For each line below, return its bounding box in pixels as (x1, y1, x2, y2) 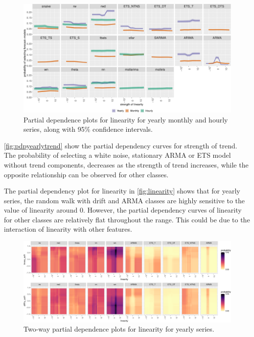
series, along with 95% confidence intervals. (23, 124, 153, 134)
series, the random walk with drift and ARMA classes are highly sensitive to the (4, 195, 245, 205)
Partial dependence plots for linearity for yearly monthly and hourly (23, 114, 228, 124)
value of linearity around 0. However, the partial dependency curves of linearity (4, 205, 242, 215)
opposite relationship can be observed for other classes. (4, 169, 169, 179)
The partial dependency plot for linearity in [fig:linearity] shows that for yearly (4, 186, 240, 196)
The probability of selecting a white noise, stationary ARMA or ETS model (4, 150, 231, 160)
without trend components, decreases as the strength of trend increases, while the (4, 159, 249, 169)
